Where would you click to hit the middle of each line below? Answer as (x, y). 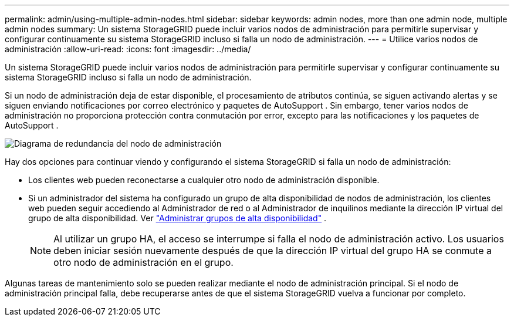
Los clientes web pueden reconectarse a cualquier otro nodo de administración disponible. (204, 180)
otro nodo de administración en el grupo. (143, 262)
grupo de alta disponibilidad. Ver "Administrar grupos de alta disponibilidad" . (177, 218)
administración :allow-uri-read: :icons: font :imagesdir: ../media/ (128, 49)
